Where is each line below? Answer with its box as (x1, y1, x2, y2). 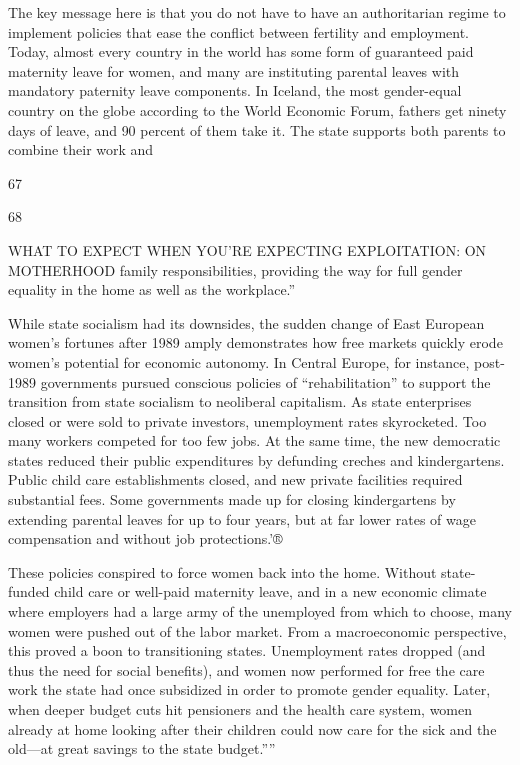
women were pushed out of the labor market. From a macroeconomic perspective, (8, 620, 507, 641)
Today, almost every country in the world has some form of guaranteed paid (8, 41, 474, 62)
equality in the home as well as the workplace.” (8, 279, 296, 300)
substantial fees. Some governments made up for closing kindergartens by (8, 489, 456, 510)
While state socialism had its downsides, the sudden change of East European (8, 312, 485, 333)
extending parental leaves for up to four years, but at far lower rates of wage (8, 508, 476, 529)
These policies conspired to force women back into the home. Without (8, 561, 437, 582)
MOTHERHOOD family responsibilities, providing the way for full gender (8, 259, 463, 280)
